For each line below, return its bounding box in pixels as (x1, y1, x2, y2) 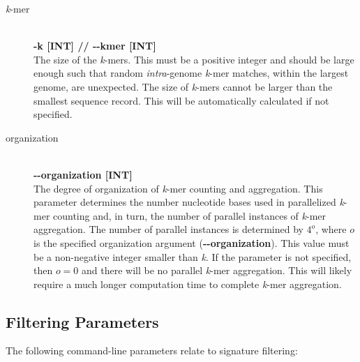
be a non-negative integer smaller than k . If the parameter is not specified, (33, 249, 352, 264)
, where (315, 222, 347, 236)
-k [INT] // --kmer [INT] (33, 38, 156, 53)
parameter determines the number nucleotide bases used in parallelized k (33, 195, 344, 209)
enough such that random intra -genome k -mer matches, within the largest (33, 66, 349, 80)
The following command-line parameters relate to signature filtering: (6, 343, 298, 358)
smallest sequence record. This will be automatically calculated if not (33, 93, 329, 107)
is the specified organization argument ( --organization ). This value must (33, 235, 350, 250)
